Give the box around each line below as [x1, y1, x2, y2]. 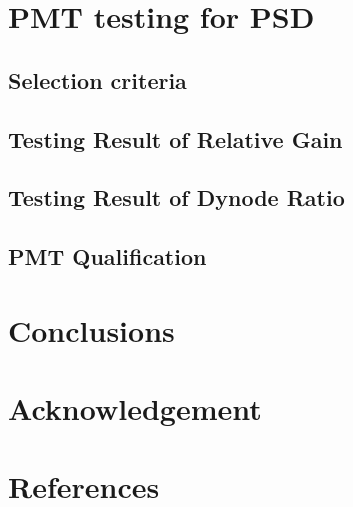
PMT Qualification [8, 241, 207, 272]
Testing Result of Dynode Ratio [8, 182, 345, 213]
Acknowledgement [8, 388, 262, 429]
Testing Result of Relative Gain [8, 123, 343, 154]
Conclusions [8, 309, 175, 350]
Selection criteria [8, 64, 187, 95]
